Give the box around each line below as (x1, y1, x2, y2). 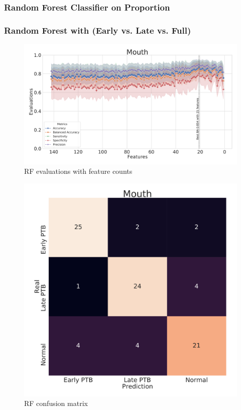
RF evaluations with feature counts (24, 166, 133, 176)
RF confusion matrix (24, 398, 88, 408)
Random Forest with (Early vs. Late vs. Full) (4, 24, 191, 36)
